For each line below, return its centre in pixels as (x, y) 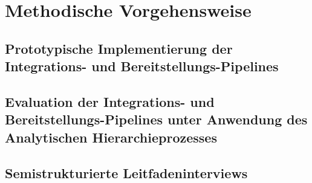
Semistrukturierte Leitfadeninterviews (126, 172)
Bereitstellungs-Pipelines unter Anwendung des (156, 119)
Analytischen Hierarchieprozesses (111, 137)
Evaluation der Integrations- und (110, 101)
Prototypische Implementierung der (119, 48)
